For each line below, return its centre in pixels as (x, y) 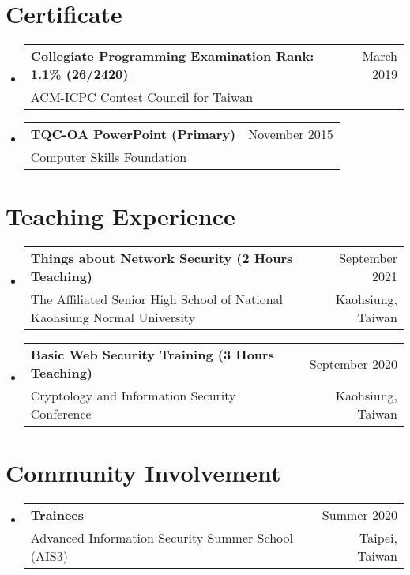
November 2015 (291, 134)
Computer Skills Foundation (109, 157)
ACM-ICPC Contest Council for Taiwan (142, 97)
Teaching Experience (120, 216)
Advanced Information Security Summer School (162, 538)
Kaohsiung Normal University (113, 318)
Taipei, (378, 538)
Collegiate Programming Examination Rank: (172, 56)
